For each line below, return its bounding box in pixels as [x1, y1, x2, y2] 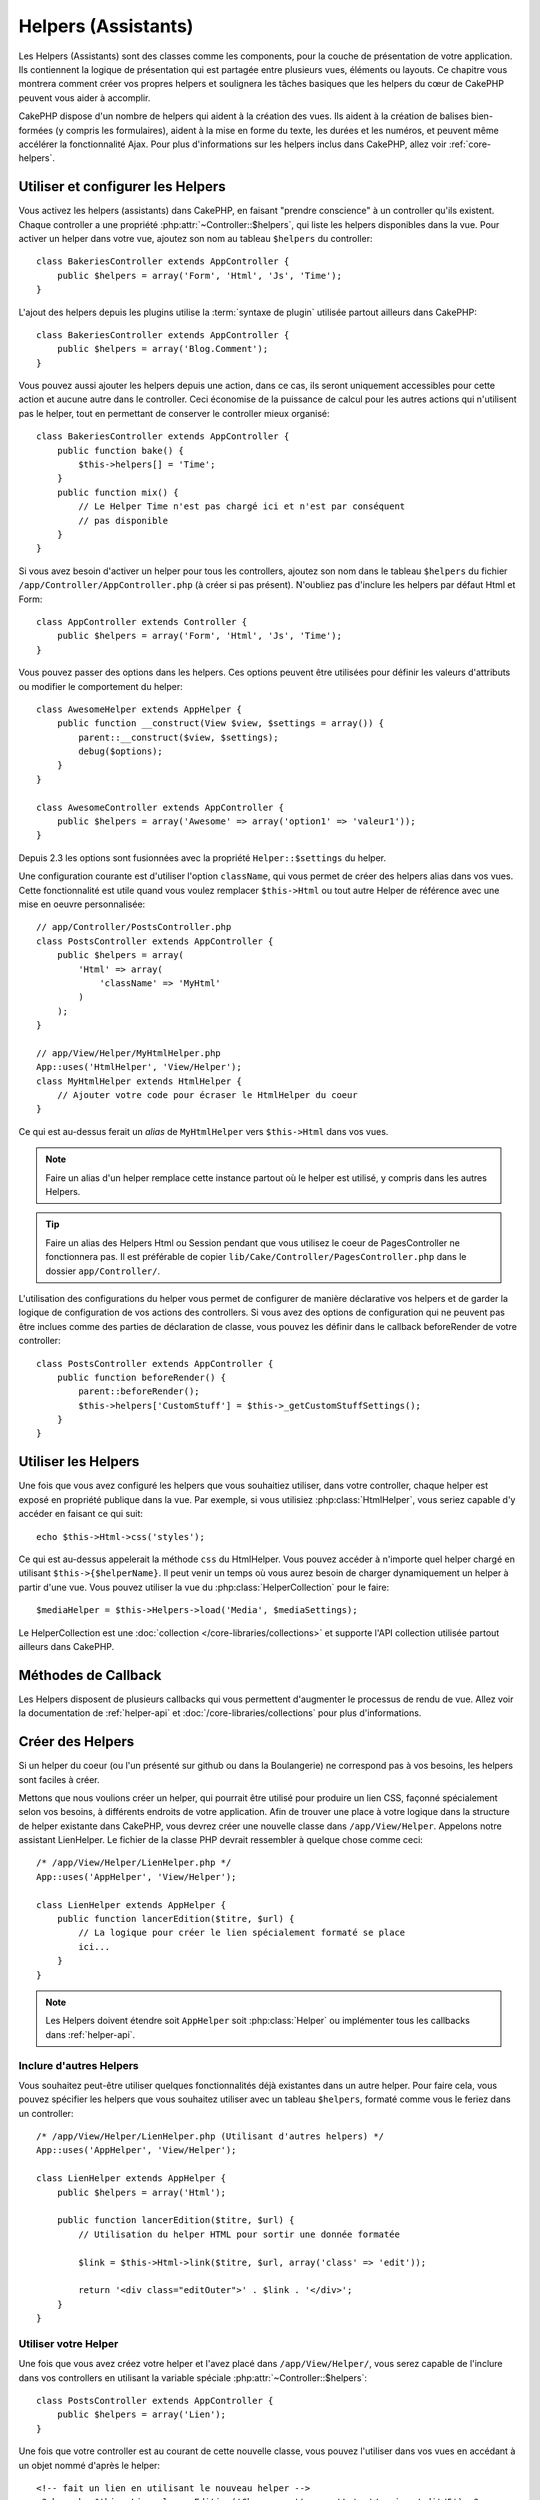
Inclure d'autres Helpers [18, 2058, 139, 2072]
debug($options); [78, 746, 164, 757]
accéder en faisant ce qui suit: [18, 1508, 144, 1520]
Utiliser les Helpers [18, 1453, 140, 1470]
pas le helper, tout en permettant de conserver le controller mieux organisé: [18, 407, 330, 419]
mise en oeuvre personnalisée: [18, 898, 146, 910]
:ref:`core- [448, 138, 492, 150]
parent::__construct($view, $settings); [78, 731, 279, 743]
